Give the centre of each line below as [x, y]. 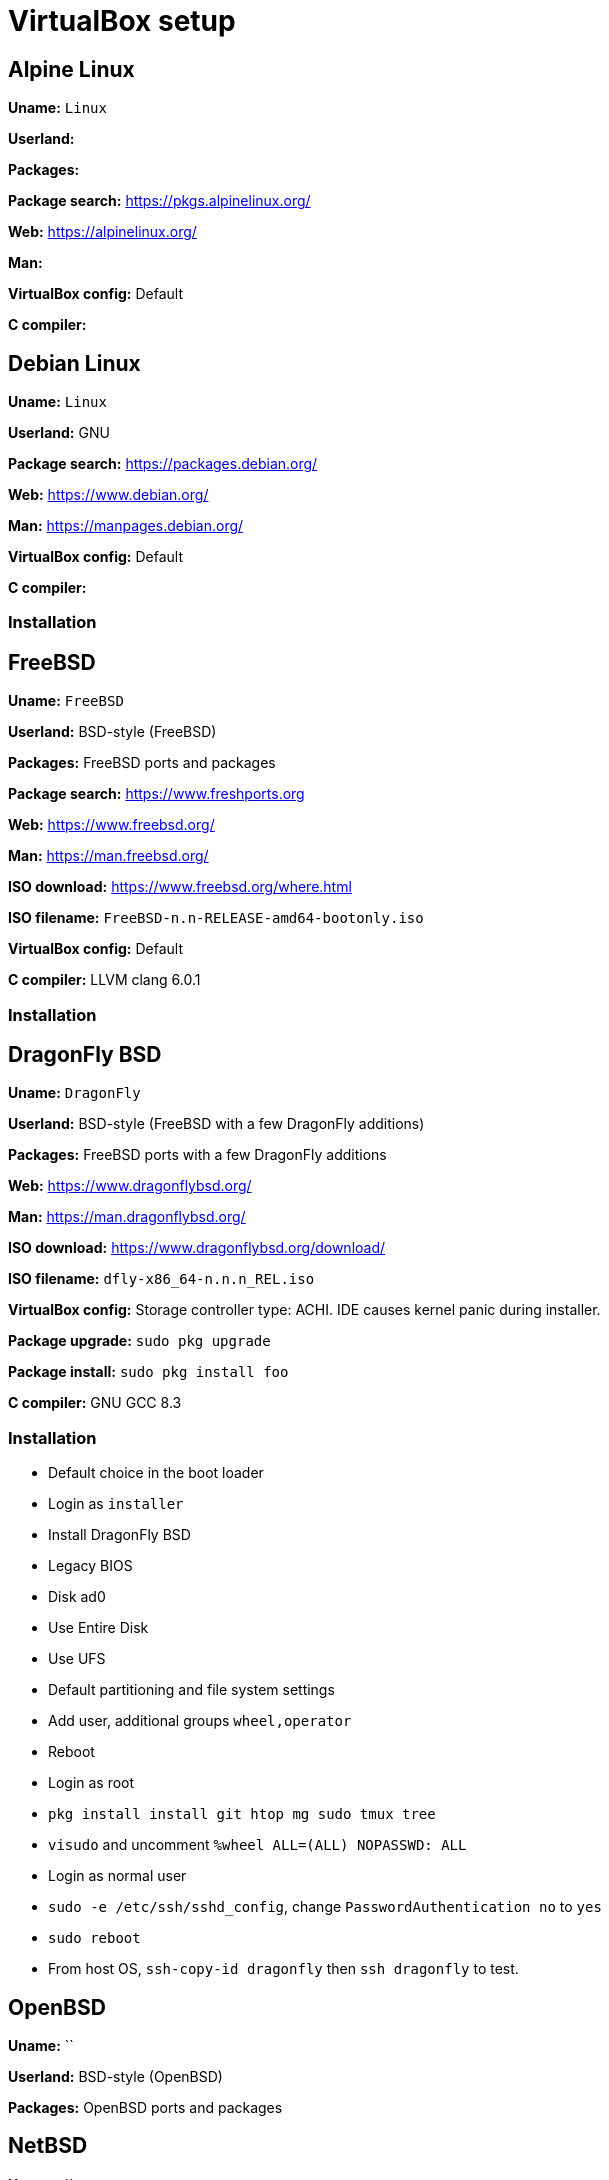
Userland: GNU [59, 433]
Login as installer [116, 1504]
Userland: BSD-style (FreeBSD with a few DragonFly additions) [216, 1124]
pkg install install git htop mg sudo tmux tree [242, 1814]
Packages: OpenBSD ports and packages [145, 2108]
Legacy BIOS [90, 1566]
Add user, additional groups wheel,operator [200, 1721]
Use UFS [77, 1659]
